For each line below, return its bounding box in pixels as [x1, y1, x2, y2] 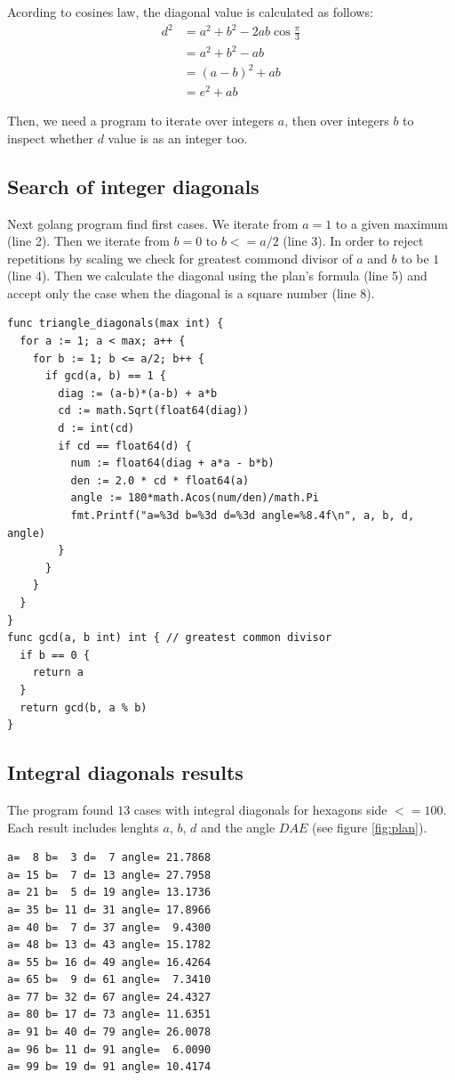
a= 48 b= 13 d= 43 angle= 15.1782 [7, 938, 212, 952]
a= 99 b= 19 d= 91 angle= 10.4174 [7, 1060, 212, 1074]
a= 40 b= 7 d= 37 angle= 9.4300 [7, 921, 212, 934]
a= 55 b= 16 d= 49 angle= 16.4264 [7, 955, 212, 969]
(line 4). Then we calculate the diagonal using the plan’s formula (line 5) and [7, 266, 427, 285]
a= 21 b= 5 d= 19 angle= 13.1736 [7, 886, 212, 899]
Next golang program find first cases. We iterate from [7, 214, 299, 232]
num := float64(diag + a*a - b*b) [70, 457, 275, 470]
